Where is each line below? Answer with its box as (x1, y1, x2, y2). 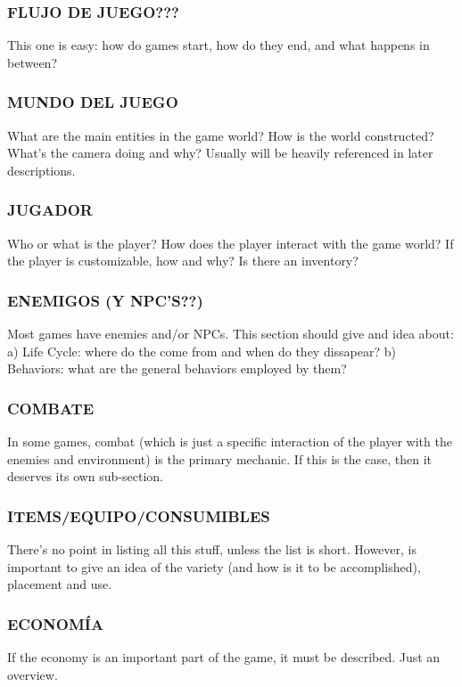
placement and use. (7, 575, 112, 593)
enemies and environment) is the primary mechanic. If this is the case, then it (7, 449, 433, 468)
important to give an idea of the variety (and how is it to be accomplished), (7, 557, 421, 576)
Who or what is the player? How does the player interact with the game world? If (7, 233, 454, 252)
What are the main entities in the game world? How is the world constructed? (7, 126, 434, 144)
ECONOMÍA (7, 612, 104, 634)
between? (7, 53, 57, 71)
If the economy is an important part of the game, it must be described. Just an (7, 648, 441, 667)
